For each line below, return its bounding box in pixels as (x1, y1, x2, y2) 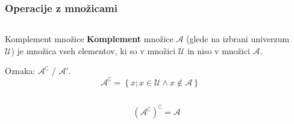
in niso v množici (187, 44, 250, 57)
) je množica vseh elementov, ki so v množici (11, 44, 176, 57)
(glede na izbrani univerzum (186, 33, 290, 45)
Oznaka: (5, 64, 36, 77)
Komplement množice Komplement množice (5, 33, 174, 45)
